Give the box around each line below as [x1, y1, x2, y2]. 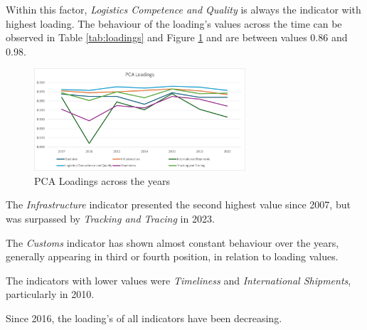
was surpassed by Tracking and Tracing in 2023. [6, 211, 215, 225]
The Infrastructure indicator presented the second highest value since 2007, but [6, 197, 351, 212]
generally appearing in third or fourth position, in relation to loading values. [6, 249, 339, 264]
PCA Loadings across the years [34, 173, 170, 188]
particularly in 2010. [6, 287, 95, 302]
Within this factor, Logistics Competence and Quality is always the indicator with [6, 2, 361, 16]
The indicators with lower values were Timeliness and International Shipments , [6, 272, 351, 287]
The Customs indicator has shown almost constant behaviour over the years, [6, 235, 339, 250]
